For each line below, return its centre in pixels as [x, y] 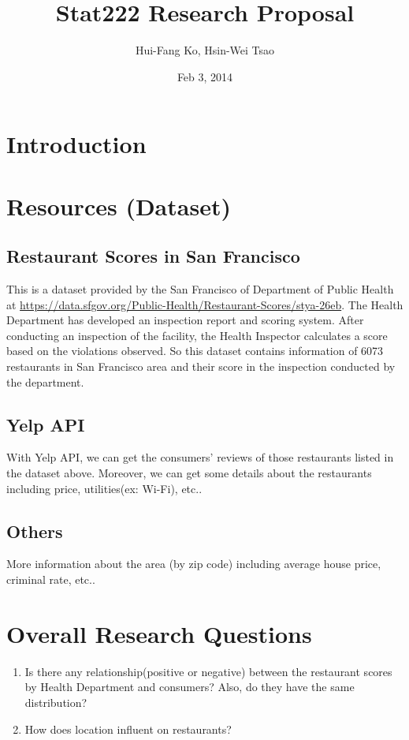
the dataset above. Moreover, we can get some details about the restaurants [189, 473]
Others [35, 531]
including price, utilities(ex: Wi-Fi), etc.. [104, 488]
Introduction [76, 144]
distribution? [56, 702]
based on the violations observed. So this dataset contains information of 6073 [195, 351]
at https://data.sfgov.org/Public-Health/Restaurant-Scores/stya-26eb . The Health [205, 304]
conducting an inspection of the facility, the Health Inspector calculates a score [197, 335]
